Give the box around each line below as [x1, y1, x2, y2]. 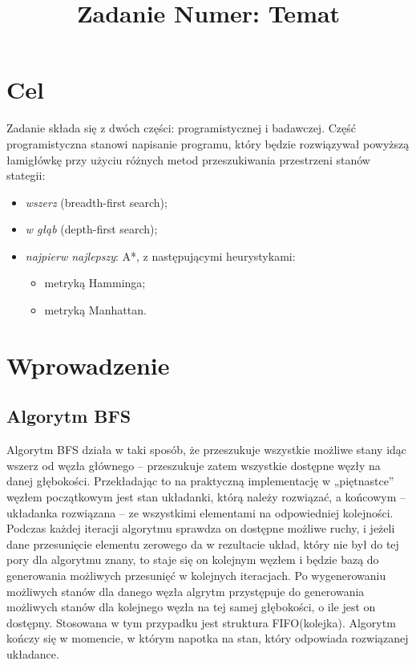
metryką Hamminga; [44, 274, 146, 291]
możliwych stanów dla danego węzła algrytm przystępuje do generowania [6, 582, 365, 599]
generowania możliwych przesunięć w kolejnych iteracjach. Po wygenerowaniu [6, 566, 386, 583]
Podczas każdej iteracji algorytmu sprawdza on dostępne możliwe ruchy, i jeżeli [6, 520, 395, 537]
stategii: [6, 167, 46, 184]
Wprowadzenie [6, 348, 170, 381]
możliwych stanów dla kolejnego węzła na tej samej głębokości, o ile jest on [6, 598, 376, 615]
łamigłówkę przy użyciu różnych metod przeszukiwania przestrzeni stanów [6, 151, 370, 168]
